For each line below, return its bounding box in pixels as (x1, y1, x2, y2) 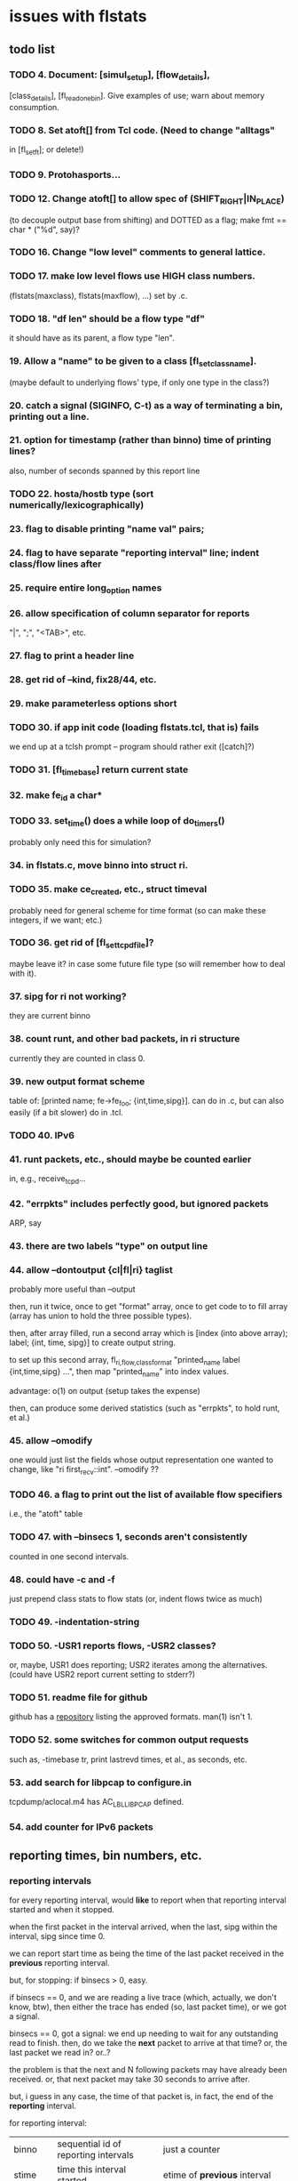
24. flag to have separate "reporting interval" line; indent (9, 546, 260, 559)
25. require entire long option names (9, 581, 162, 595)
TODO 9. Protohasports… (9, 168, 122, 181)
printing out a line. (9, 410, 90, 423)
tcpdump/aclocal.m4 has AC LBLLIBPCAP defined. (9, 1797, 184, 1809)
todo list (9, 42, 56, 57)
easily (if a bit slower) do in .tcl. (9, 1107, 124, 1117)
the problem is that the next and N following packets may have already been (9, 2064, 287, 2075)
